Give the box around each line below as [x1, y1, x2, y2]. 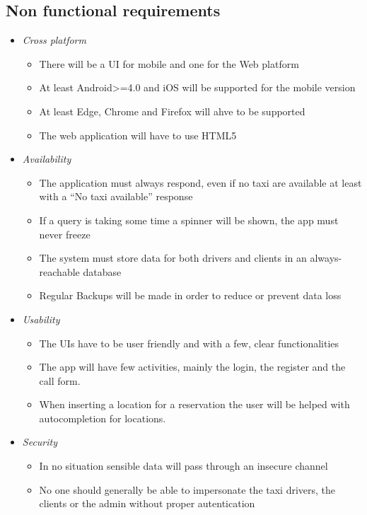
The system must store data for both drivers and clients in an [39, 250, 307, 265]
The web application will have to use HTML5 [39, 127, 237, 142]
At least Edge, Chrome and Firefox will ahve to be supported [39, 103, 305, 118]
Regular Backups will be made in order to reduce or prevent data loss [39, 288, 342, 303]
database [83, 264, 122, 279]
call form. [39, 373, 81, 388]
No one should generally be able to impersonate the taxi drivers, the [39, 482, 336, 497]
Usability [22, 311, 60, 326]
